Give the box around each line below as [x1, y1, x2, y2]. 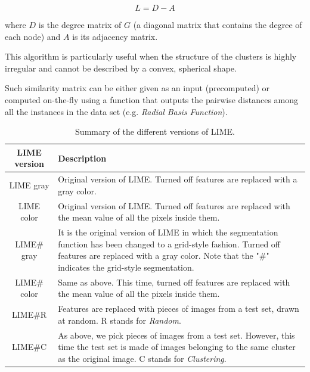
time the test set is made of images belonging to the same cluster [58, 340, 296, 353]
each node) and [5, 30, 61, 42]
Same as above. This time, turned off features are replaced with [58, 275, 290, 288]
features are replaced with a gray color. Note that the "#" [58, 249, 269, 262]
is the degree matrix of [38, 18, 122, 30]
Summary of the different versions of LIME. [75, 125, 235, 138]
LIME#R [11, 308, 47, 320]
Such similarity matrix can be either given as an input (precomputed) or [5, 82, 270, 94]
